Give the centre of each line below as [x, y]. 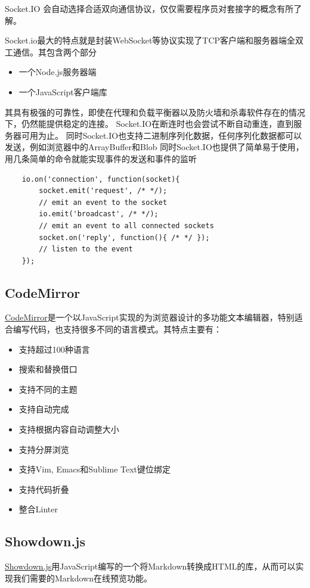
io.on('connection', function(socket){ [101, 179]
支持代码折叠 [44, 489]
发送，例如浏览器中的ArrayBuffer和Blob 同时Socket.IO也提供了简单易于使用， [154, 147]
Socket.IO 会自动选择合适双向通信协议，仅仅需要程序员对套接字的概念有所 [149, 8]
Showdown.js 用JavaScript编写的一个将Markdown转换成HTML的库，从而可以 [150, 566]
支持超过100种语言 [54, 349]
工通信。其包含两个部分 [51, 52]
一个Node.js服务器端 [58, 72]
